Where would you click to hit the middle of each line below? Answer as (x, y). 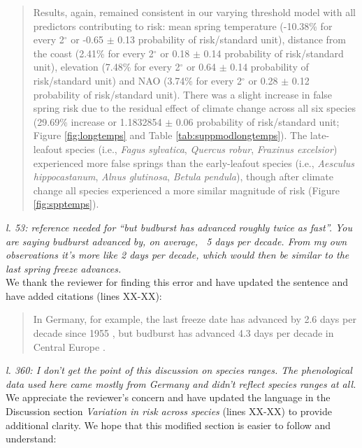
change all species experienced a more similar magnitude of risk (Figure (186, 190)
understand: (31, 439)
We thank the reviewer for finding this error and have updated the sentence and (177, 282)
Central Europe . (69, 346)
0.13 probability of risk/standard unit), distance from (232, 39)
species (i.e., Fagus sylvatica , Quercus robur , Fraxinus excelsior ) (202, 149)
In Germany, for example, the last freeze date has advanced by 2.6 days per (195, 319)
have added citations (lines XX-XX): (84, 295)
